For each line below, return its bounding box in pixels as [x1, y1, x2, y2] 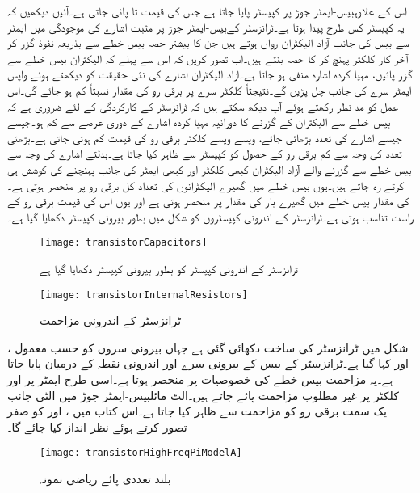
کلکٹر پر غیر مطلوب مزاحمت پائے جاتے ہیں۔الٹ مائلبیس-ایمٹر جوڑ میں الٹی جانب [7, 386, 399, 403]
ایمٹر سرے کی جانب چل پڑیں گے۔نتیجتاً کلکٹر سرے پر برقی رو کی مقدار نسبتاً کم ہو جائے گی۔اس [7, 81, 412, 98]
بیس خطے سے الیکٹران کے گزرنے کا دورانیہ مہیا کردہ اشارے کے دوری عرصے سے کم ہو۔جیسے [7, 113, 391, 130]
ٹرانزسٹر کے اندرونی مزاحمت [40, 312, 182, 329]
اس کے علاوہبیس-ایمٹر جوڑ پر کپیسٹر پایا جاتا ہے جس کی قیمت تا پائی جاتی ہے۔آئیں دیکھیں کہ [7, 2, 407, 19]
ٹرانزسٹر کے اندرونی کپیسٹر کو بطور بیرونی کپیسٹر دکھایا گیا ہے [40, 259, 298, 276]
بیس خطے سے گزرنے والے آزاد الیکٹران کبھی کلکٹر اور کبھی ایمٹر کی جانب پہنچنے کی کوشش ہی [7, 160, 412, 177]
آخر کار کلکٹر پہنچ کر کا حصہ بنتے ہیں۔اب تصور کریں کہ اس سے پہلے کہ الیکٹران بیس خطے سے [7, 49, 409, 66]
